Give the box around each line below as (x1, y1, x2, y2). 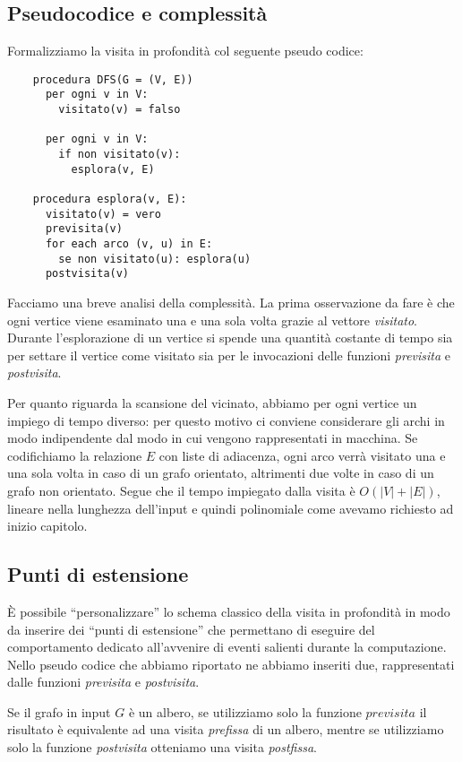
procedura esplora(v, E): (32, 193, 187, 206)
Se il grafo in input (7, 702, 111, 721)
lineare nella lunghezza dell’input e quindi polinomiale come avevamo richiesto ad (7, 498, 454, 517)
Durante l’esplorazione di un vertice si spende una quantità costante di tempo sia (7, 328, 453, 347)
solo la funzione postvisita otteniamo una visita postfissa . (7, 738, 317, 757)
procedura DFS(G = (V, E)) (32, 73, 193, 86)
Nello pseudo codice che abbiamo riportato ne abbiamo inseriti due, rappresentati (7, 654, 455, 673)
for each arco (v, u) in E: (45, 238, 213, 251)
